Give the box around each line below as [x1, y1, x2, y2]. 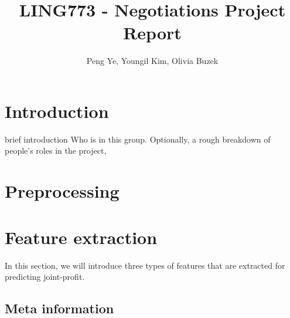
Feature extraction [5, 225, 158, 249]
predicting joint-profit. [5, 270, 85, 283]
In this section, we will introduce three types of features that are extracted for [5, 259, 285, 271]
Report [123, 21, 182, 45]
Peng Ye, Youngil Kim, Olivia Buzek [86, 55, 219, 67]
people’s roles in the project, [5, 144, 107, 157]
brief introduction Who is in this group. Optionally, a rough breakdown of [5, 133, 271, 145]
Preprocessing [5, 179, 120, 203]
